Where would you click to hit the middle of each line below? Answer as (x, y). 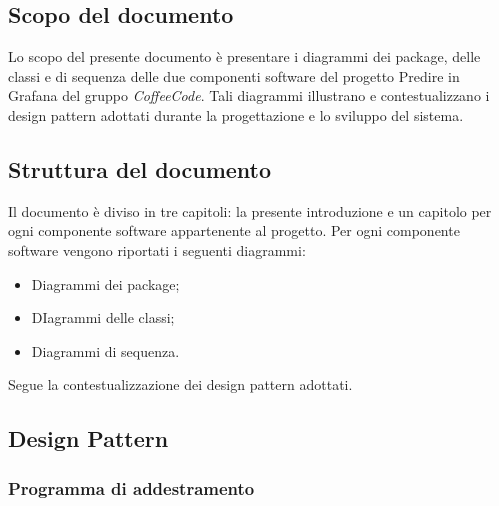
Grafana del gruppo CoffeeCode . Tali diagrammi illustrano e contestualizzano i (249, 95)
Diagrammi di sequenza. (105, 350)
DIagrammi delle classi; (103, 317)
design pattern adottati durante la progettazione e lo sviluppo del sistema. (236, 114)
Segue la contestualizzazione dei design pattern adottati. (180, 384)
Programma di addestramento (131, 487)
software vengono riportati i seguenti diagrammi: (157, 249)
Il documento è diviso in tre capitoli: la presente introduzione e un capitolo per (250, 210)
